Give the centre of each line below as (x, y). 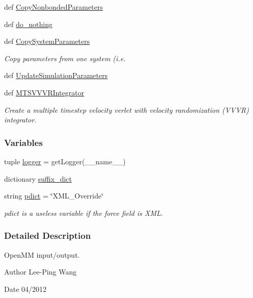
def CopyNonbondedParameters (54, 7)
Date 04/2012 (26, 289)
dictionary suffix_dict (38, 178)
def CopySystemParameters (47, 41)
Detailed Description (47, 235)
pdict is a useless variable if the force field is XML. (84, 213)
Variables (23, 142)
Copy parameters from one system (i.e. (65, 58)
